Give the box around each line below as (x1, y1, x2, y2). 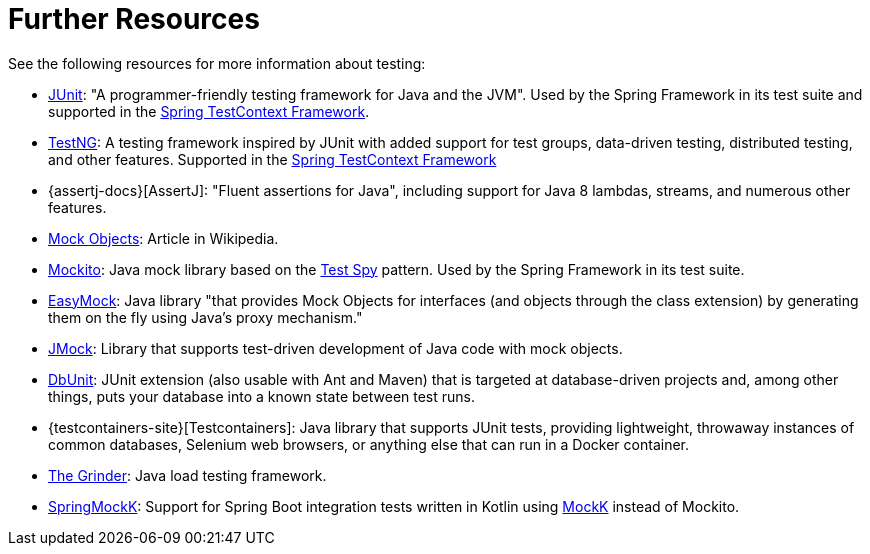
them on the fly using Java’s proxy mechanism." (48, 308, 363, 326)
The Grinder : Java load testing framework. (48, 466, 327, 484)
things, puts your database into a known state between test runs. (48, 387, 476, 405)
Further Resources (8, 2, 260, 36)
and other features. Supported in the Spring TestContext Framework (48, 150, 497, 168)
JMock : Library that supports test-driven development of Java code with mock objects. (48, 339, 623, 357)
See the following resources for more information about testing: (8, 54, 426, 72)
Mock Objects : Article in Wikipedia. (48, 229, 279, 247)
